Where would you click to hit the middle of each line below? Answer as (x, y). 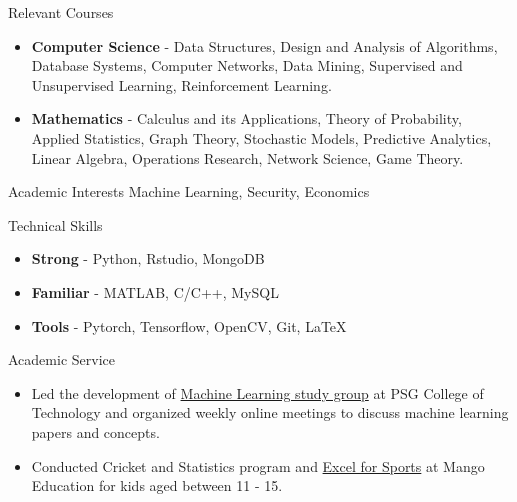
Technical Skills (55, 224)
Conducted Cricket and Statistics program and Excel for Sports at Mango (258, 465)
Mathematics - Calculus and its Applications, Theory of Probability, (246, 118)
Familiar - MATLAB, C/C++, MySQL (155, 291)
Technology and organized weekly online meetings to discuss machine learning (270, 412)
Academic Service (61, 359)
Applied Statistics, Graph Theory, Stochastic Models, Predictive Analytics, (261, 137)
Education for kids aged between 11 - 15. (157, 485)
